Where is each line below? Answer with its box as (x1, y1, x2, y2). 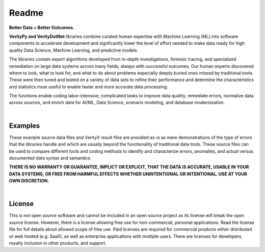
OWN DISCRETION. (9, 178, 49, 184)
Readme (9, 7, 44, 18)
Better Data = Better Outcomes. (9, 25, 75, 30)
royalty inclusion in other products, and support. (9, 240, 106, 246)
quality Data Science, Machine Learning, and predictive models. (9, 47, 138, 53)
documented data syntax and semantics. (9, 155, 92, 161)
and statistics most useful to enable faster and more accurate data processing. (9, 84, 168, 89)
